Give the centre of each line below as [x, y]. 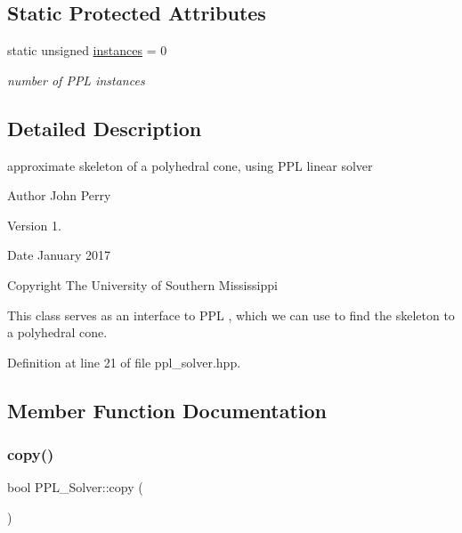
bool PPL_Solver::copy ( [75, 487]
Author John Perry [59, 195]
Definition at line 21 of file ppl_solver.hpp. [124, 362]
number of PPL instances [76, 80]
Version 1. [34, 225]
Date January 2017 [59, 255]
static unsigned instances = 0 [87, 50]
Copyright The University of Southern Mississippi [142, 284]
